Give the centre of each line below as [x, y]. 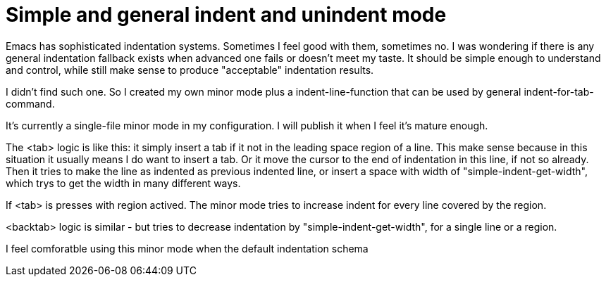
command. [30, 103]
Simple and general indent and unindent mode [226, 15]
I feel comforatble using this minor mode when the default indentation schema [187, 248]
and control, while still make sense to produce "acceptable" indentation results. [190, 70]
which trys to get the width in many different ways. [123, 183]
